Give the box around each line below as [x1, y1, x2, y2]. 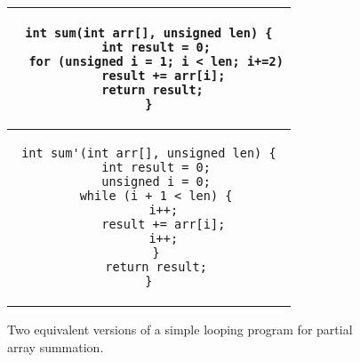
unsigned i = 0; [101, 174, 211, 189]
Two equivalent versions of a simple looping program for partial [7, 320, 353, 338]
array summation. [7, 337, 104, 356]
